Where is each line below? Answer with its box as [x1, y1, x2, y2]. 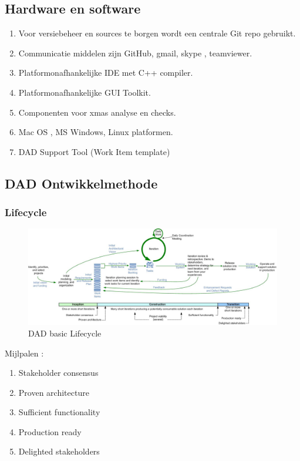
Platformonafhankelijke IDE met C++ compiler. [18, 66, 193, 79]
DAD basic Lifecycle [28, 327, 102, 339]
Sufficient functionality [18, 406, 100, 418]
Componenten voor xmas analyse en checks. [18, 106, 176, 118]
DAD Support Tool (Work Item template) [18, 145, 170, 157]
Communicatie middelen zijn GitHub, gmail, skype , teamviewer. [18, 46, 252, 59]
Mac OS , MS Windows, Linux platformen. [18, 126, 173, 138]
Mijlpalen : [5, 346, 44, 359]
